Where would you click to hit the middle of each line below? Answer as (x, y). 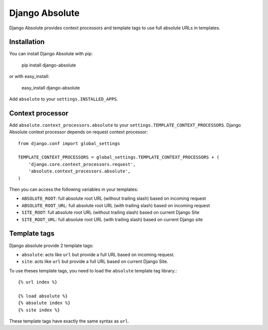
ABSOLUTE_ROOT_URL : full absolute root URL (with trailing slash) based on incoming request (116, 205)
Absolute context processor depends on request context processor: (79, 132)
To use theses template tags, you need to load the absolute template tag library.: (93, 270)
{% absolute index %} (44, 303)
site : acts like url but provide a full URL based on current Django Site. (95, 261)
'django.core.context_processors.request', (82, 164)
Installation (27, 42)
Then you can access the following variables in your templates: (74, 189)
